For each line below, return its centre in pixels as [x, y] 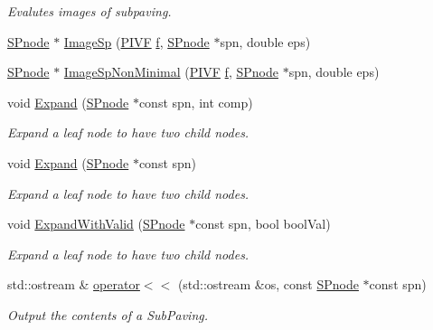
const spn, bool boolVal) [263, 224]
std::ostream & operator [74, 284]
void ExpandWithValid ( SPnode [96, 224]
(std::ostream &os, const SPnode [268, 284]
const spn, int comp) [196, 102]
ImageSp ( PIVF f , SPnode [136, 41]
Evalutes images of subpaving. [89, 11]
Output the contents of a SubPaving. [108, 314]
